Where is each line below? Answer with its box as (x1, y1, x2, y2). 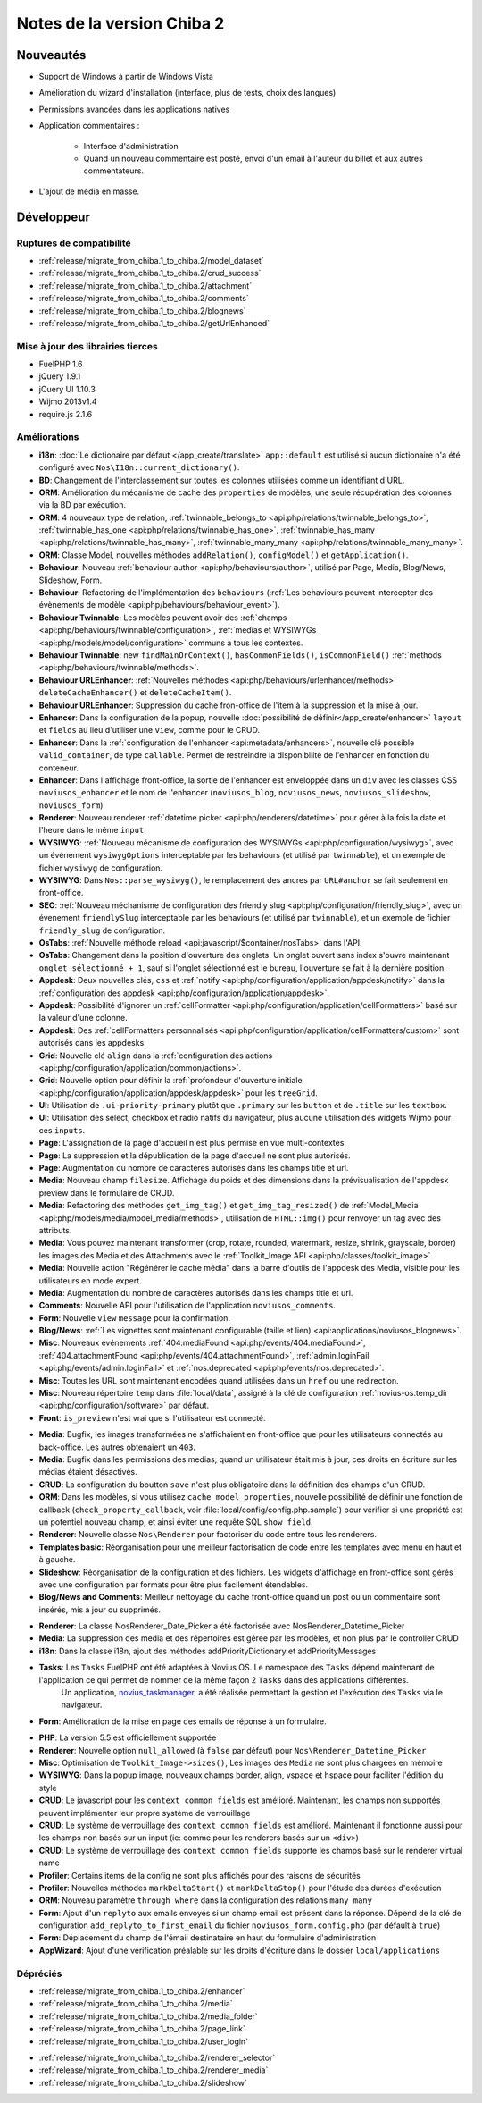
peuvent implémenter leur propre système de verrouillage (38, 1807, 251, 1818)
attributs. (38, 1224, 72, 1235)
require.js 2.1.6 (38, 408, 93, 419)
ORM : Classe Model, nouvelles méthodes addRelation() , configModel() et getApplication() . (38, 550, 409, 560)
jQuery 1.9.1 (38, 371, 81, 382)
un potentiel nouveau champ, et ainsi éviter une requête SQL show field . (38, 1516, 313, 1527)
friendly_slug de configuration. (38, 925, 166, 936)
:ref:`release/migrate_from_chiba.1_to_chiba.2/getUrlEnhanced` (38, 317, 270, 328)
